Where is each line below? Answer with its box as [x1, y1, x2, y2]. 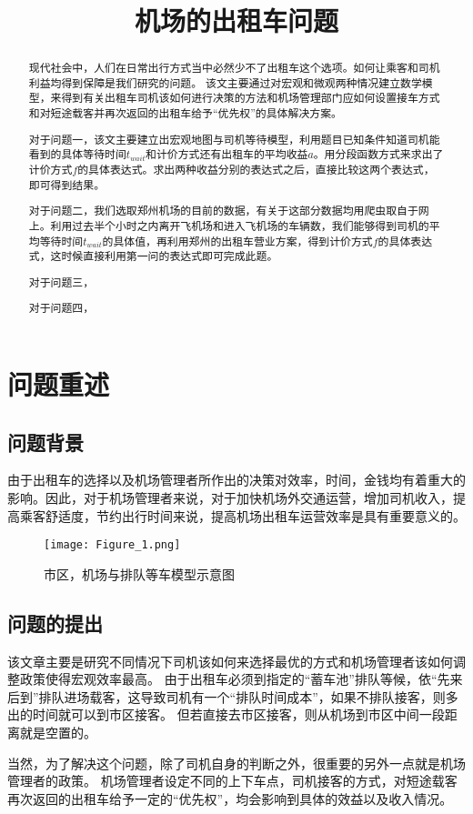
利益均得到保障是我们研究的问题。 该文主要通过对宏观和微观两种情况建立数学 [28, 75, 422, 90]
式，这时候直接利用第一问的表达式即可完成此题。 [28, 248, 278, 264]
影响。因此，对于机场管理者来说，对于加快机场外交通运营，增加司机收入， [7, 487, 453, 507]
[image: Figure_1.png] [44, 538, 181, 552]
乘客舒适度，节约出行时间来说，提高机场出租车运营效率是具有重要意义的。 [19, 506, 466, 525]
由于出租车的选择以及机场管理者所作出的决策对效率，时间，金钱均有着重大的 [7, 470, 466, 489]
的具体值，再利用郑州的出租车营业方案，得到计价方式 [102, 233, 373, 248]
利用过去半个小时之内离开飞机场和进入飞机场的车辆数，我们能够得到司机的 [50, 217, 429, 233]
